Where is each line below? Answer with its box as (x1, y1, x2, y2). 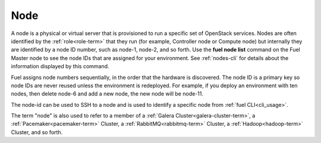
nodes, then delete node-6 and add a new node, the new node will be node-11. (11, 90, 203, 97)
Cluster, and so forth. (11, 128, 63, 136)
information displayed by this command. (11, 63, 109, 70)
